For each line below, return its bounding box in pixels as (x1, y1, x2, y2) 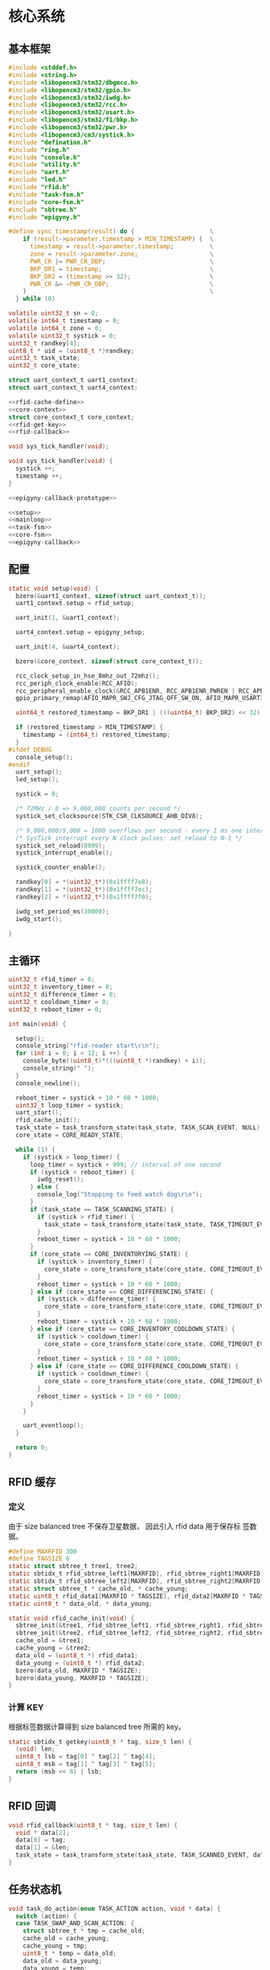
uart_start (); (15, 1108, 63, 1117)
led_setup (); (15, 776, 59, 784)
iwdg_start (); (15, 915, 63, 923)
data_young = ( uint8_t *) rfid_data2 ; (15, 1659, 146, 1667)
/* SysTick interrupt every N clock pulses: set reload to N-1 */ (15, 833, 243, 842)
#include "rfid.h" (8, 183, 70, 191)
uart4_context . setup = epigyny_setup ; (15, 629, 146, 637)
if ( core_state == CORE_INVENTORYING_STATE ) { (29, 1251, 189, 1259)
